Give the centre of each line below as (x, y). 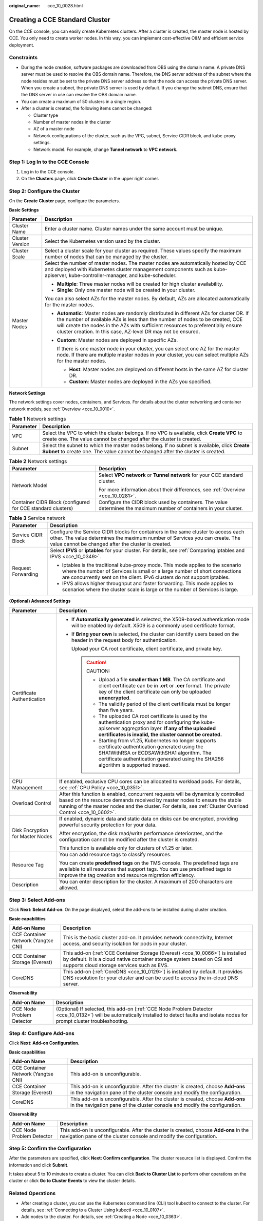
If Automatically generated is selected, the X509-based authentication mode (160, 619)
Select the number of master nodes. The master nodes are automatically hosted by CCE (145, 263)
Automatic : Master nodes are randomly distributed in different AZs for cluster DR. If (153, 313)
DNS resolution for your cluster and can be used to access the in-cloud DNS (150, 978)
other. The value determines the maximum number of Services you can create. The (145, 538)
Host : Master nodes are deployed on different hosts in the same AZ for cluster (159, 369)
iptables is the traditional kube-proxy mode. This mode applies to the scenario (151, 565)
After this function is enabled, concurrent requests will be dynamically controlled (152, 794)
